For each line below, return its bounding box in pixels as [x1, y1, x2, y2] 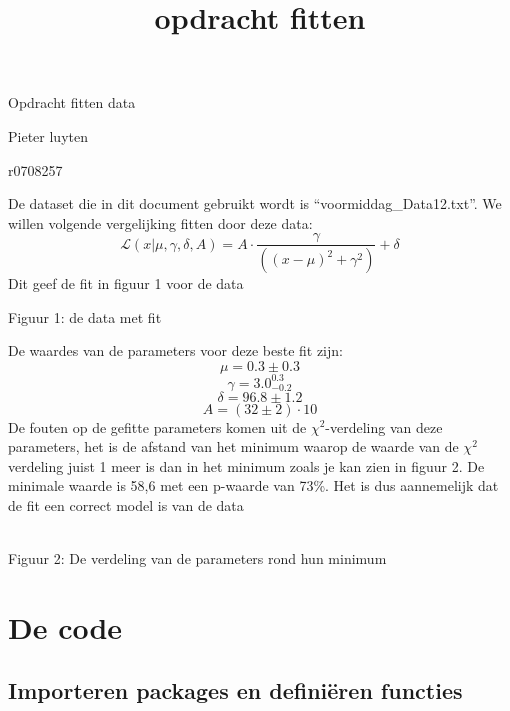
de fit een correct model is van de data [8, 494, 244, 515]
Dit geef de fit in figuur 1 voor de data [8, 273, 244, 294]
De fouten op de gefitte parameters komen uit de [8, 416, 307, 437]
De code [8, 606, 123, 647]
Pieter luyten [8, 125, 88, 146]
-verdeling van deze [325, 416, 443, 437]
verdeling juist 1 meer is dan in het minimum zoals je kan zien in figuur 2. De [8, 455, 485, 476]
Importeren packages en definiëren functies [8, 675, 463, 706]
